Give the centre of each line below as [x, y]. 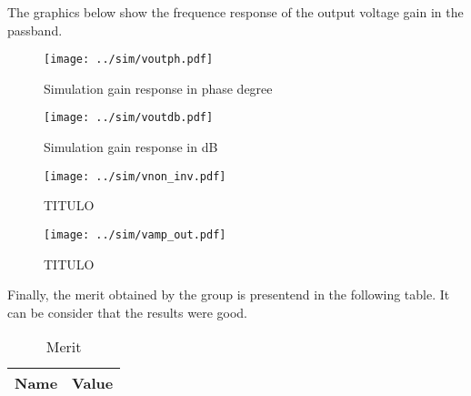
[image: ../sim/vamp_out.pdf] [135, 234]
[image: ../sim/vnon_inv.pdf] [135, 176]
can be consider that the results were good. [127, 312]
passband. [35, 30]
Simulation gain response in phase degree [158, 88]
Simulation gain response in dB [131, 147]
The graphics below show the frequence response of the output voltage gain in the [235, 12]
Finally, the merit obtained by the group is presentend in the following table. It [229, 294]
